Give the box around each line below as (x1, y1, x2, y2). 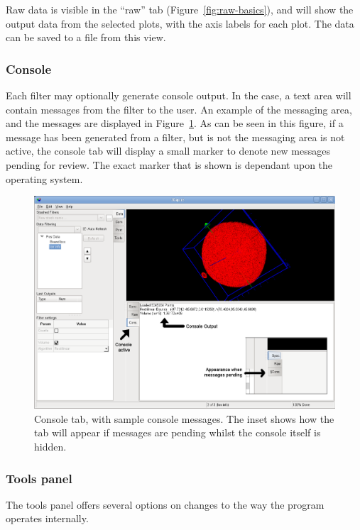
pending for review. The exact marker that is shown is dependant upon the (6, 157, 333, 172)
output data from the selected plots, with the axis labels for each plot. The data (6, 16, 354, 31)
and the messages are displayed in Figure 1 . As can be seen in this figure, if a (6, 116, 344, 131)
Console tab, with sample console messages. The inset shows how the (34, 411, 334, 426)
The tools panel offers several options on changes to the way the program (6, 497, 324, 512)
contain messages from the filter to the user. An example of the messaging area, (6, 101, 352, 116)
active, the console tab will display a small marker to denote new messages (6, 143, 331, 158)
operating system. (6, 171, 83, 186)
